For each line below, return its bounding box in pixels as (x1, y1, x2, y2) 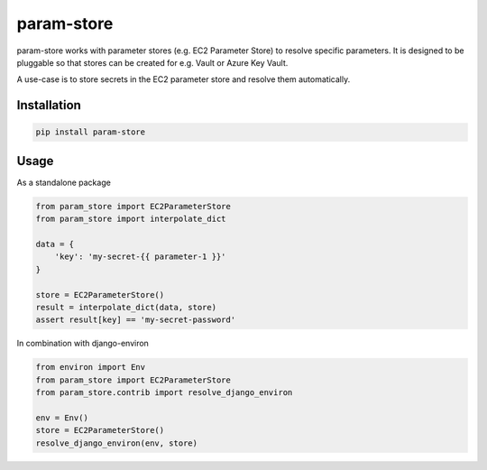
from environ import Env (35, 362, 146, 373)
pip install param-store (35, 127, 146, 137)
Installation (16, 97, 81, 113)
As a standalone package (16, 177, 112, 188)
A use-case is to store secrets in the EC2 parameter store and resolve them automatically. (16, 74, 351, 85)
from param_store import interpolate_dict (35, 214, 226, 225)
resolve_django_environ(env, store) (35, 438, 198, 448)
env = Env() (35, 412, 89, 423)
